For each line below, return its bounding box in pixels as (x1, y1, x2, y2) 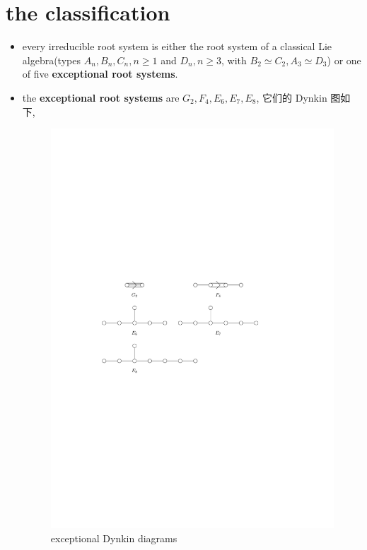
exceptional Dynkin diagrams (50, 530, 177, 545)
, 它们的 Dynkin (256, 90, 327, 104)
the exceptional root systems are (22, 90, 180, 104)
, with (221, 52, 247, 67)
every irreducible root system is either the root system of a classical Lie (22, 39, 332, 54)
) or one (327, 52, 361, 67)
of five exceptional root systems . (22, 66, 178, 81)
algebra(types (22, 52, 81, 67)
